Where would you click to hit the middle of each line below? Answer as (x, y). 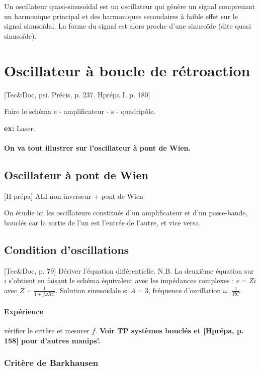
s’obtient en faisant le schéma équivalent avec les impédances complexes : (121, 280)
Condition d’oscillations (67, 249)
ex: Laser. (20, 128)
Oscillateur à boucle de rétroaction (127, 70)
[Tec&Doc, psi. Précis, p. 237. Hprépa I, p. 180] (77, 94)
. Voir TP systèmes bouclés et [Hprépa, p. (169, 330)
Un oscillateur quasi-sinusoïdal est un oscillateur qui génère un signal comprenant (129, 6)
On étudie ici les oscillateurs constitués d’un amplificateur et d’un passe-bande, (126, 213)
